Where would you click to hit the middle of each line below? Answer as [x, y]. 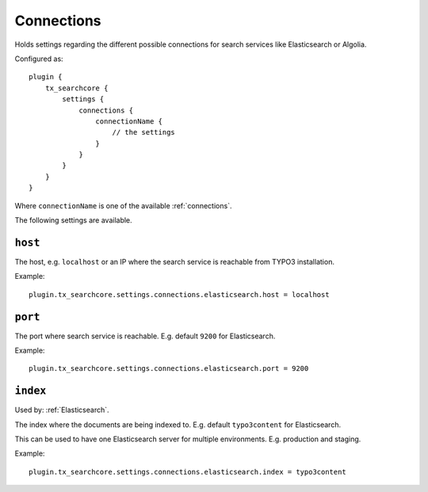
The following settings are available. [73, 220]
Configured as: [39, 59]
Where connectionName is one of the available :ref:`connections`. [123, 205]
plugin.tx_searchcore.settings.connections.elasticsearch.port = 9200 [169, 369]
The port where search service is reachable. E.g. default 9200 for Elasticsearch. [145, 336]
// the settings [144, 132]
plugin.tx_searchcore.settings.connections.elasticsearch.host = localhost [179, 294]
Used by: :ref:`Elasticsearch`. [62, 410]
